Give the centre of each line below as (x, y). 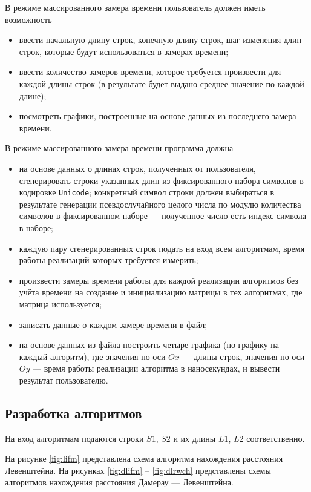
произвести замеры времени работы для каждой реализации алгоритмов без (159, 280)
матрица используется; (61, 303)
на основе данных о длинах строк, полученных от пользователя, (137, 168)
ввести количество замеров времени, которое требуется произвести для (150, 72)
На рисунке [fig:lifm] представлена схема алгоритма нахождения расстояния (144, 458)
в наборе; (36, 227)
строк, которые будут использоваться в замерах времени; (124, 51)
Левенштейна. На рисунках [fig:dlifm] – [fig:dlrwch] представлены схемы (138, 470)
